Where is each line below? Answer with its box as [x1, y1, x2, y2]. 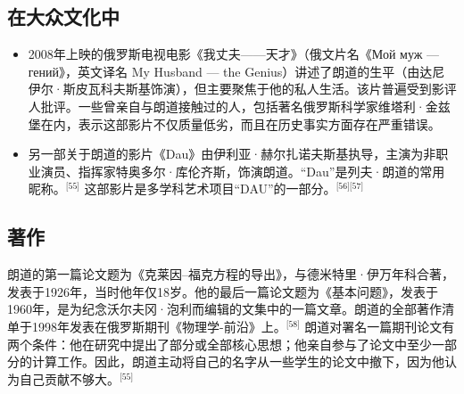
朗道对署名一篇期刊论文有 [304, 316, 455, 335]
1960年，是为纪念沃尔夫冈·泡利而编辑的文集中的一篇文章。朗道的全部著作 [7, 300, 442, 318]
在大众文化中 [7, 3, 120, 30]
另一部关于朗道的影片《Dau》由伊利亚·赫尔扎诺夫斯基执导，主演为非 [28, 144, 436, 163]
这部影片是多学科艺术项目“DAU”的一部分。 [84, 179, 336, 198]
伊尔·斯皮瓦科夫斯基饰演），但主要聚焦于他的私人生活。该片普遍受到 [28, 79, 432, 98]
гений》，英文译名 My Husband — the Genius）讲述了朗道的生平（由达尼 [28, 62, 445, 80]
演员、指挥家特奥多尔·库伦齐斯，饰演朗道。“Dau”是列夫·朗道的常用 [40, 161, 445, 180]
